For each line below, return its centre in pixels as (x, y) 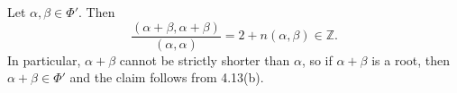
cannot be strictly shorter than (205, 59)
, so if (317, 59)
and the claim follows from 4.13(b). (167, 77)
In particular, (44, 59)
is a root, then (411, 59)
